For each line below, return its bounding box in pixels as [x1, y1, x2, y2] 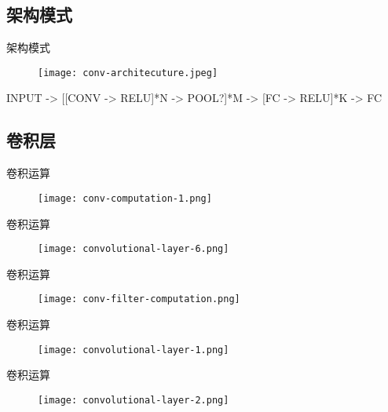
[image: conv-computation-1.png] [38, 192, 212, 204]
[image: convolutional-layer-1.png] [38, 344, 229, 355]
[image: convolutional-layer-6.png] [38, 243, 229, 255]
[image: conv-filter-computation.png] [38, 294, 240, 305]
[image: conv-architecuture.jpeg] [38, 67, 218, 78]
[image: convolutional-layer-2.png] [38, 394, 229, 406]
